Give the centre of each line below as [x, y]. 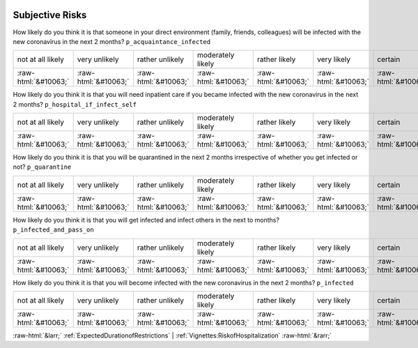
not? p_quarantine [42, 167]
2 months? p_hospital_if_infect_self [75, 104]
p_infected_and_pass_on [53, 230]
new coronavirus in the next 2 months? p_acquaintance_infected [112, 41]
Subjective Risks [50, 15]
